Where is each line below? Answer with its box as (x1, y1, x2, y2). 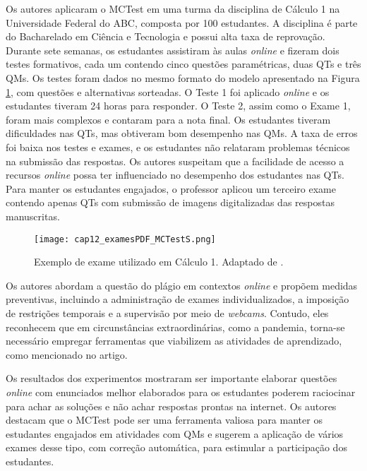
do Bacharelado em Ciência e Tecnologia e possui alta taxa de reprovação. (6, 29, 325, 44)
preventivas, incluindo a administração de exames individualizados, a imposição (6, 292, 349, 306)
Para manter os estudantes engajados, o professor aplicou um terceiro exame (6, 181, 336, 196)
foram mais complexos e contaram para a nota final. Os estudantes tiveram (6, 112, 331, 126)
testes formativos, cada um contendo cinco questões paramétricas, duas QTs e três (6, 56, 361, 71)
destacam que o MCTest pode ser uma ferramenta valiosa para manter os (6, 412, 323, 427)
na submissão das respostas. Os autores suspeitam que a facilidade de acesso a (6, 153, 344, 168)
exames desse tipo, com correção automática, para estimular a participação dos (6, 440, 347, 455)
